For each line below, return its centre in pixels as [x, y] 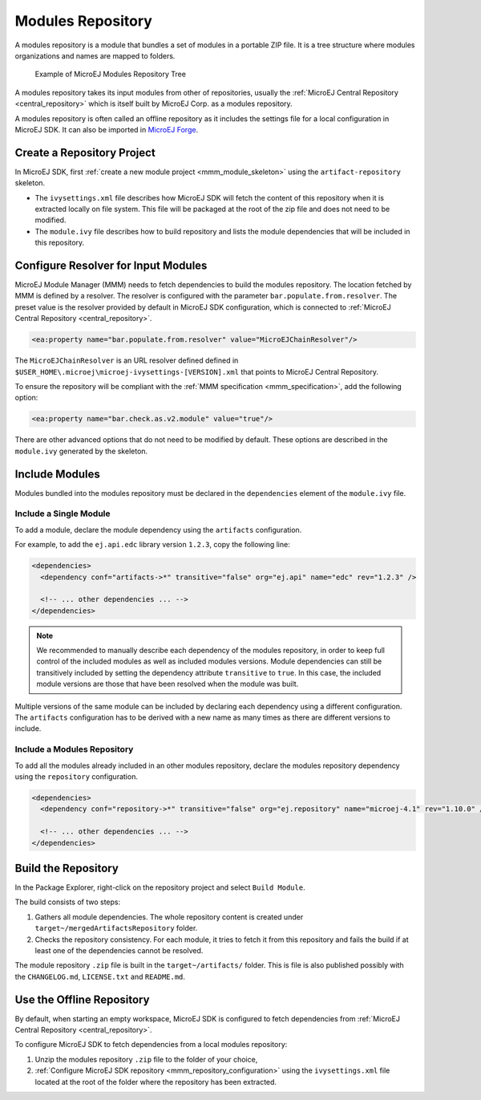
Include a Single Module [63, 513]
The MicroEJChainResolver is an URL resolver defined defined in [127, 360]
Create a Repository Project [85, 152]
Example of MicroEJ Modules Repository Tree [110, 74]
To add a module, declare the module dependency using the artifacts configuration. [158, 530]
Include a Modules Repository [74, 749]
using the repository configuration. [76, 776]
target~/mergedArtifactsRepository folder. [116, 928]
